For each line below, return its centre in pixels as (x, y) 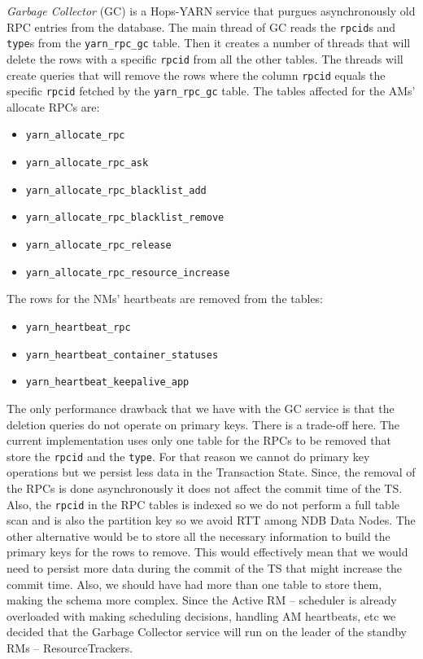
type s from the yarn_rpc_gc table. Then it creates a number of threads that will (209, 43)
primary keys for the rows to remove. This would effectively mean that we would (207, 552)
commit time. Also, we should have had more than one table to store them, (194, 584)
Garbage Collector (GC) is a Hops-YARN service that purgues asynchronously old (211, 11)
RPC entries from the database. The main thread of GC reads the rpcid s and (201, 26)
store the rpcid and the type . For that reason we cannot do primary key (188, 456)
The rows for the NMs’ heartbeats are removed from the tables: (165, 299)
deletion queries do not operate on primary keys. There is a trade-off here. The (203, 424)
